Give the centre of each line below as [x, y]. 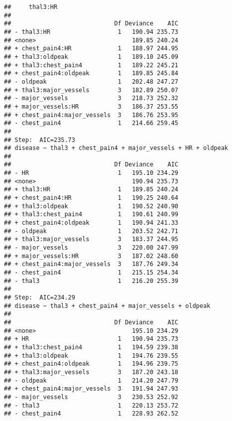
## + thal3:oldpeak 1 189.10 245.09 [91, 57]
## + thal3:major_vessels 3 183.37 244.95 [91, 239]
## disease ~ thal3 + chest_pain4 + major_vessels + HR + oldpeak [116, 148]
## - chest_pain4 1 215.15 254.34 [91, 273]
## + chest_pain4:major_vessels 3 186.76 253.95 [91, 115]
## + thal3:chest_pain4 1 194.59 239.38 [91, 347]
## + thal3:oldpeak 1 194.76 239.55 [91, 355]
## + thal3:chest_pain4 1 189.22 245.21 [91, 65]
